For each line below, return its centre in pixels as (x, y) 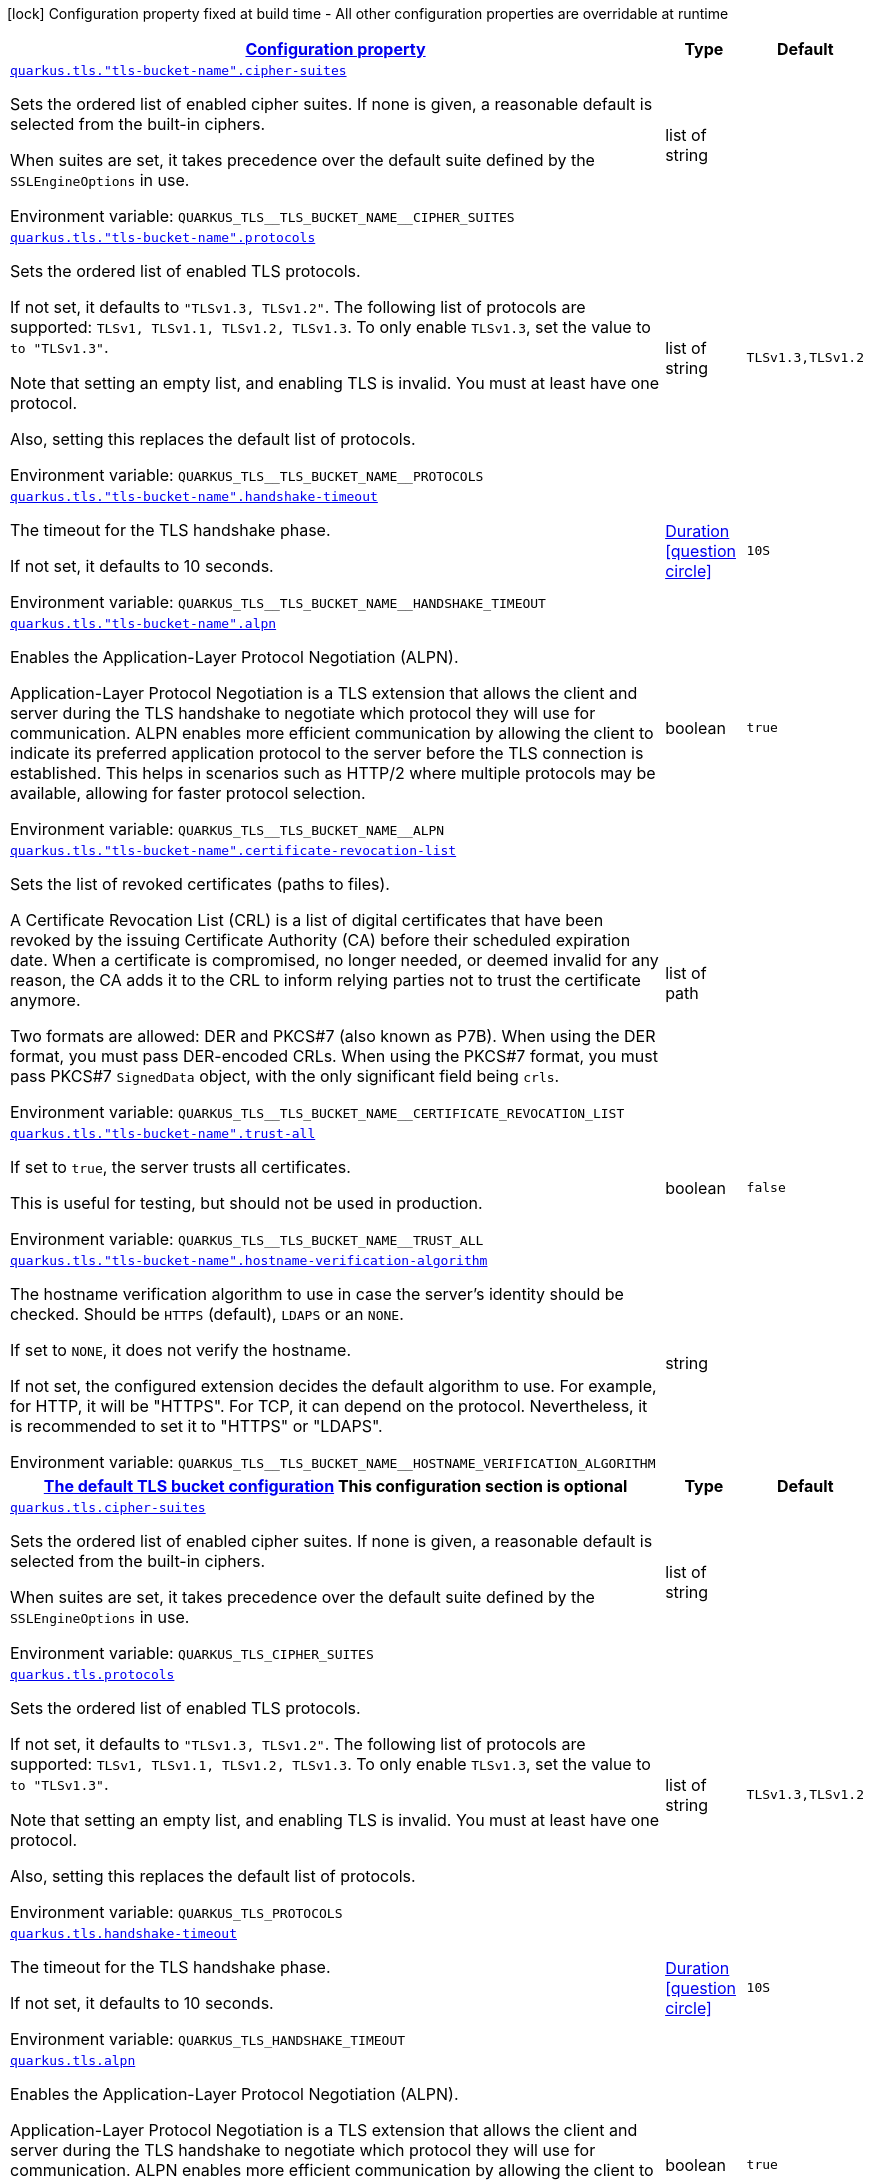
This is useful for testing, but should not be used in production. (246, 1203)
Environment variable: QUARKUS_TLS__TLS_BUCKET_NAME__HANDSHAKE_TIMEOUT (278, 602)
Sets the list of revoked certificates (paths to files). (200, 884)
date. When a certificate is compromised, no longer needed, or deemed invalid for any (334, 960)
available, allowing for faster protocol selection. (188, 793)
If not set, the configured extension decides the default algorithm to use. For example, (333, 1386)
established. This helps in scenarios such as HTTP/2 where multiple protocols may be (333, 773)
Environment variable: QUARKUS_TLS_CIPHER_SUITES (192, 1653)
